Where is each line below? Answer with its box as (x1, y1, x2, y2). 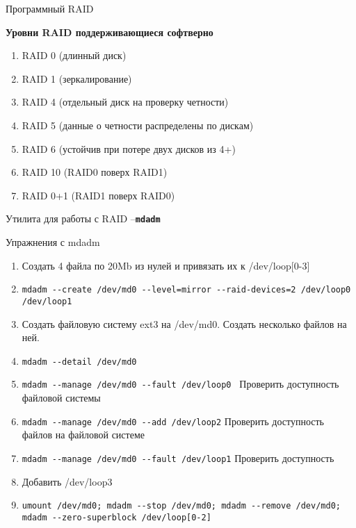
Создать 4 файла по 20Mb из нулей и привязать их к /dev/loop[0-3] (22, 258, 310, 272)
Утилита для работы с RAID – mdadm (6, 211, 161, 226)
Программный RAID (6, 1, 94, 15)
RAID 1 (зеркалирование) (22, 71, 132, 85)
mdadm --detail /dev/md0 (22, 356, 137, 367)
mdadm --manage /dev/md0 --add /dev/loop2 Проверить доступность (22, 413, 324, 428)
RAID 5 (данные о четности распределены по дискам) (22, 117, 254, 132)
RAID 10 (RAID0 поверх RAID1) (22, 165, 168, 179)
